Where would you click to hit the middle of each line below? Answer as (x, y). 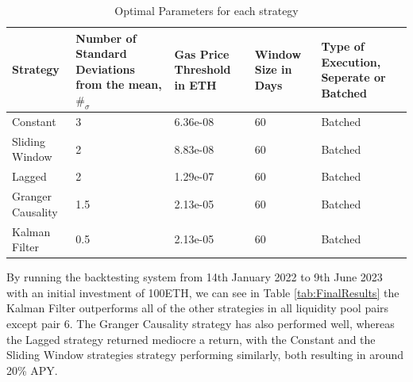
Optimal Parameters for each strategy (206, 10)
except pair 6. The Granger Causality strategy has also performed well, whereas (201, 324)
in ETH (195, 84)
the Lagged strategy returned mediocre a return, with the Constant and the (191, 339)
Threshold (203, 69)
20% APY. (32, 370)
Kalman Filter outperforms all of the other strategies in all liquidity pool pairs (198, 308)
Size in (273, 69)
